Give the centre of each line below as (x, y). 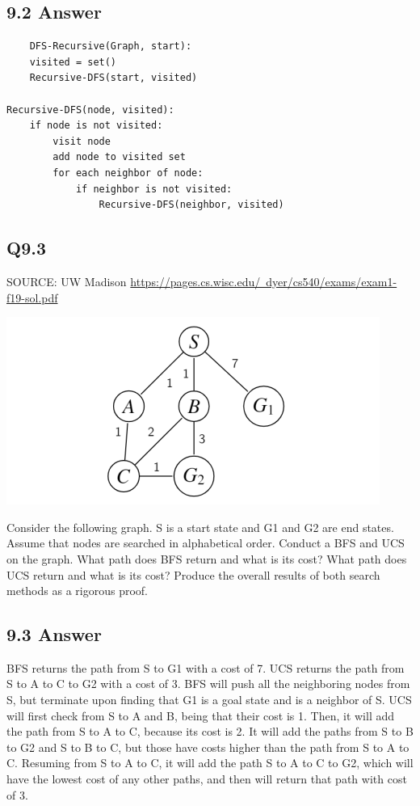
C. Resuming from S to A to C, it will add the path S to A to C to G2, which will (210, 763)
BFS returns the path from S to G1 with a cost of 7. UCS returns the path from (206, 667)
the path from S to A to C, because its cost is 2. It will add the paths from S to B (210, 731)
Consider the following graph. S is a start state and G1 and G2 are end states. (200, 527)
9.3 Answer (54, 634)
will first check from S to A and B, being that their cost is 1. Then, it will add (201, 715)
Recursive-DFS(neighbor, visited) (191, 205)
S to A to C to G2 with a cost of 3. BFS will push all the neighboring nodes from (208, 684)
